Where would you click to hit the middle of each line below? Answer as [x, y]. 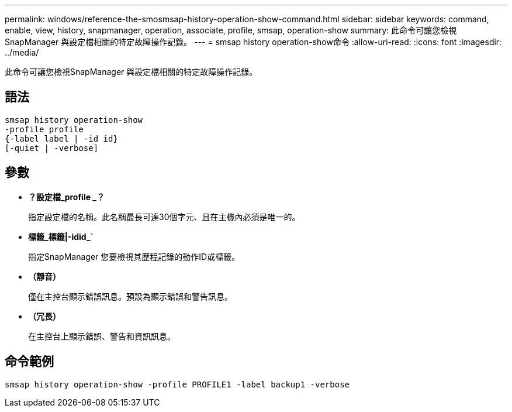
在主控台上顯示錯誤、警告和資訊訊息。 [102, 336]
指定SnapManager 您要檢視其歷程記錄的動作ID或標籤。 [134, 256]
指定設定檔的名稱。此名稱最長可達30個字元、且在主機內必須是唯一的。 [164, 217]
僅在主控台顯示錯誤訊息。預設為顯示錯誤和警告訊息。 [130, 296]
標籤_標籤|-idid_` [61, 236]
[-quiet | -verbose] [52, 148]
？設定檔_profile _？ [67, 197]
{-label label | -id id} [61, 138]
